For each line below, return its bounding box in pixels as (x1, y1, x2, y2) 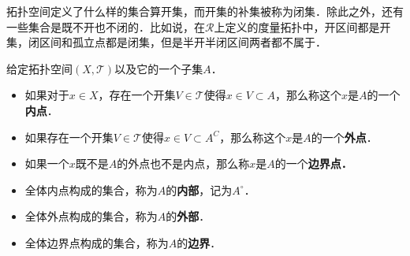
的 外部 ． (166, 208, 211, 224)
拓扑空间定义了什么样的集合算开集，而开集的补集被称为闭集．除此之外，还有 (6, 3, 404, 19)
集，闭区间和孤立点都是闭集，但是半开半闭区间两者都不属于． (6, 34, 326, 50)
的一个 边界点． (274, 155, 352, 172)
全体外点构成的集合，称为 (24, 208, 158, 224)
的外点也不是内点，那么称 (117, 155, 250, 172)
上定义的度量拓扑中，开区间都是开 (214, 18, 391, 35)
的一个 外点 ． (311, 128, 378, 145)
